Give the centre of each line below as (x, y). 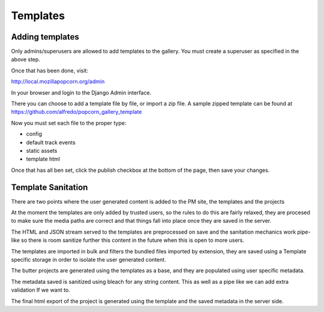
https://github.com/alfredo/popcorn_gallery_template (76, 112)
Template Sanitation (49, 187)
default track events (51, 142)
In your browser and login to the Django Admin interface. (81, 92)
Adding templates (45, 37)
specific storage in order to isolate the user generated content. (88, 260)
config (34, 134)
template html (43, 159)
